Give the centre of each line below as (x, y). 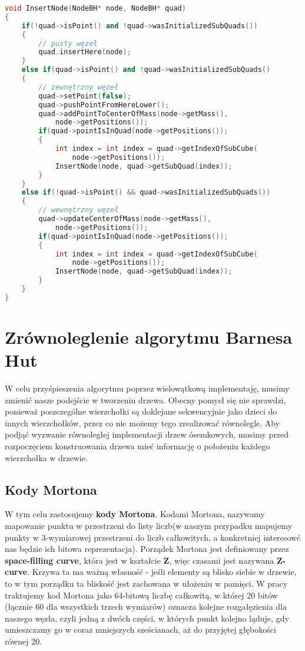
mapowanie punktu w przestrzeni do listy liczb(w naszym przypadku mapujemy (149, 526)
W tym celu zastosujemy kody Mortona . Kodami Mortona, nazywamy (135, 514)
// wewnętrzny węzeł (79, 210)
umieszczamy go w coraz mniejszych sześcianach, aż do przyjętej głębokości (140, 629)
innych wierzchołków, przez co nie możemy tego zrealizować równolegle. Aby (142, 423)
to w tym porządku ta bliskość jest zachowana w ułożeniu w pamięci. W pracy (146, 583)
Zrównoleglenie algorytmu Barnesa (149, 336)
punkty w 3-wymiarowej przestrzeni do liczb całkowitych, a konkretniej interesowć (153, 537)
